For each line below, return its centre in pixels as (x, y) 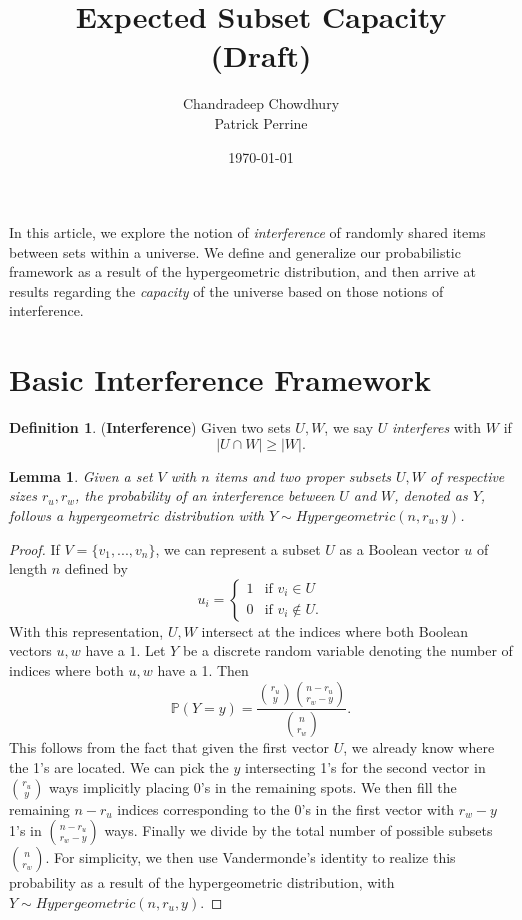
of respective (467, 475)
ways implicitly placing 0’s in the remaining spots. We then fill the (253, 786)
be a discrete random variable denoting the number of (347, 650)
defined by (96, 568)
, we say (349, 427)
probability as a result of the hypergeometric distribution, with (202, 882)
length (28, 568)
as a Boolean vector (399, 548)
